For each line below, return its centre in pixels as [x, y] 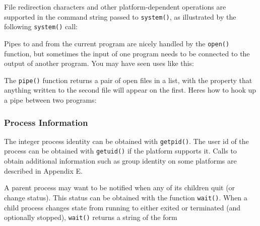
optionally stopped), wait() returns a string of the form [91, 217]
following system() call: [41, 26]
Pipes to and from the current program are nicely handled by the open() [117, 43]
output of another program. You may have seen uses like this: [99, 63]
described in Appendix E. [43, 170]
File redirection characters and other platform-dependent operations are [115, 7]
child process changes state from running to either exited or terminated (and [122, 207]
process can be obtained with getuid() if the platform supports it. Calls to [120, 151]
